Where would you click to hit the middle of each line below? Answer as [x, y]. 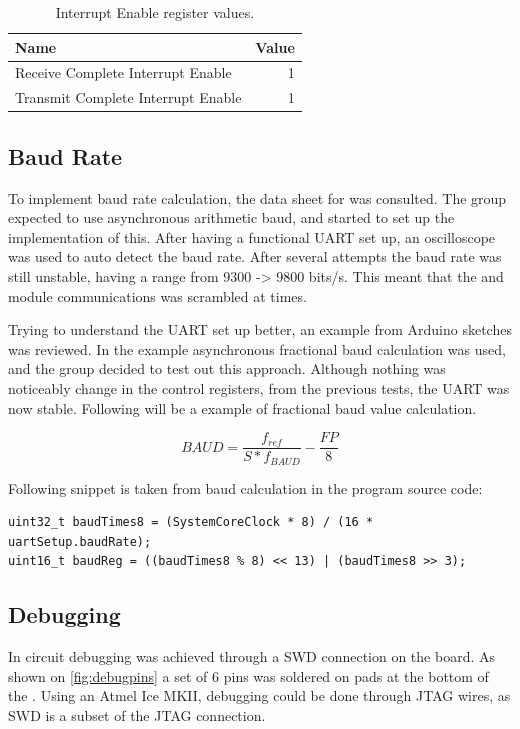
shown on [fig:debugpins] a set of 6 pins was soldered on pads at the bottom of [248, 675]
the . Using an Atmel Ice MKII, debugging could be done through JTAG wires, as [259, 695]
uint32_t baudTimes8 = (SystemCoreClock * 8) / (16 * [191, 522]
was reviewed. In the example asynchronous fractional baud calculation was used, [257, 348]
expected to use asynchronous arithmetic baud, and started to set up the [231, 217]
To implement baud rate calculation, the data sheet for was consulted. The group [257, 197]
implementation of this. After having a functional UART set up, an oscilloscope [252, 236]
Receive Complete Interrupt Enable [123, 72]
